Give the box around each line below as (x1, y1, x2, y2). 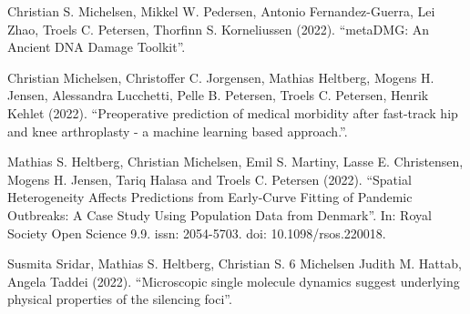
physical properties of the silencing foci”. (7, 289, 232, 309)
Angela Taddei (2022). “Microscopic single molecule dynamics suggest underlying (7, 271, 460, 290)
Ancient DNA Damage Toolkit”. (7, 37, 186, 56)
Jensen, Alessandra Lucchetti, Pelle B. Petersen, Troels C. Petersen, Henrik (7, 86, 429, 105)
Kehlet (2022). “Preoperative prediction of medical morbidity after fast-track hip (7, 103, 458, 122)
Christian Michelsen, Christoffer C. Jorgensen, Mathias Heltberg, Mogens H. (7, 67, 434, 86)
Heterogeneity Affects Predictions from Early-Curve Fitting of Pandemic (7, 187, 413, 207)
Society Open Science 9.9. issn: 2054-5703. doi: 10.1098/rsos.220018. (7, 223, 386, 242)
